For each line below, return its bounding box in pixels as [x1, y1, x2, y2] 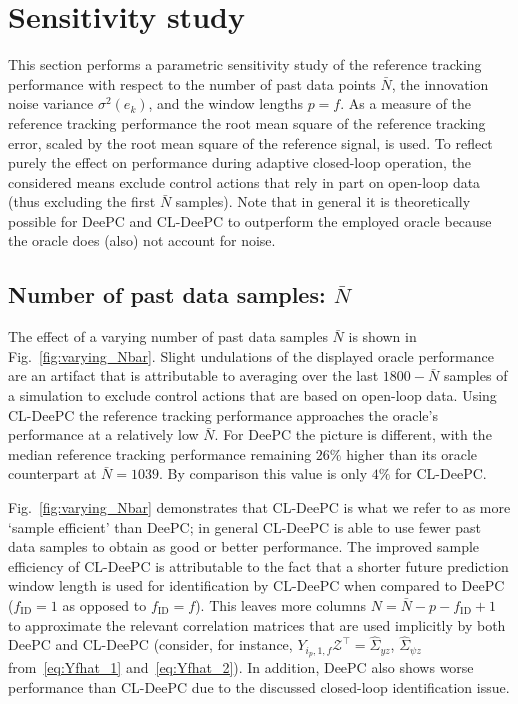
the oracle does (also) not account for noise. [8, 230, 276, 251]
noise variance [8, 93, 94, 114]
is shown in [348, 326, 417, 347]
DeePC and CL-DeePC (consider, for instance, [8, 634, 293, 655]
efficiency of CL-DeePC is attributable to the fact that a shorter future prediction [8, 555, 509, 576]
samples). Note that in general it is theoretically [175, 191, 471, 212]
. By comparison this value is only [158, 463, 368, 484]
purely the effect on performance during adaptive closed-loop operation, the [8, 152, 472, 173]
